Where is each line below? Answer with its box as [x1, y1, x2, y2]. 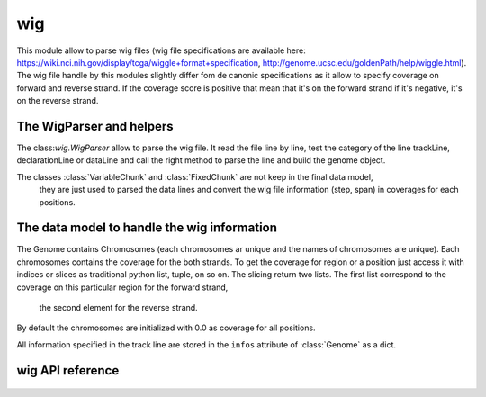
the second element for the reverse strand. [39, 302, 198, 313]
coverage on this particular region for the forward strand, [16, 282, 229, 293]
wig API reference [16, 363, 120, 378]
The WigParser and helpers [16, 118, 175, 134]
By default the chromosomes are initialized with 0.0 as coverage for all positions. [16, 322, 316, 333]
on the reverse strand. [16, 95, 99, 106]
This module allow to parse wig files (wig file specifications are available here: [16, 45, 306, 56]
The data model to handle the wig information [16, 221, 278, 236]
